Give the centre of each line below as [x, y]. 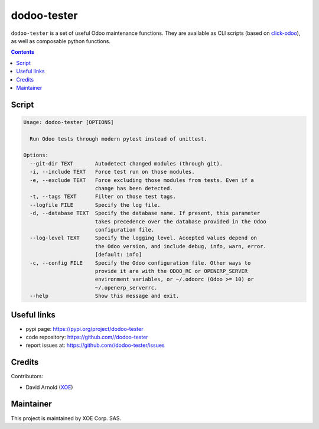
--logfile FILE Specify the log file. [95, 205]
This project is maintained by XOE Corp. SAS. [66, 418]
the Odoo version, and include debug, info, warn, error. [181, 246]
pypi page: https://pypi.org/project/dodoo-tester [84, 329]
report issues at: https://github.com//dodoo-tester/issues [95, 345]
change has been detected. [134, 188]
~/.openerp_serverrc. [126, 287]
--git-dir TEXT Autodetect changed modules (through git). [126, 163]
